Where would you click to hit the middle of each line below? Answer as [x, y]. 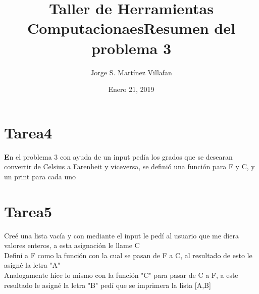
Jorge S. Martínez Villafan [131, 72]
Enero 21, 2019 [131, 89]
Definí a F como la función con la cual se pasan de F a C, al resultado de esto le [128, 255]
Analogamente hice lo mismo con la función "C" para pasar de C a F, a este [121, 275]
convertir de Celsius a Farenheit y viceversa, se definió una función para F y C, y [129, 166]
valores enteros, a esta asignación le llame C [72, 245]
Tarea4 [28, 132]
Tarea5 [28, 211]
